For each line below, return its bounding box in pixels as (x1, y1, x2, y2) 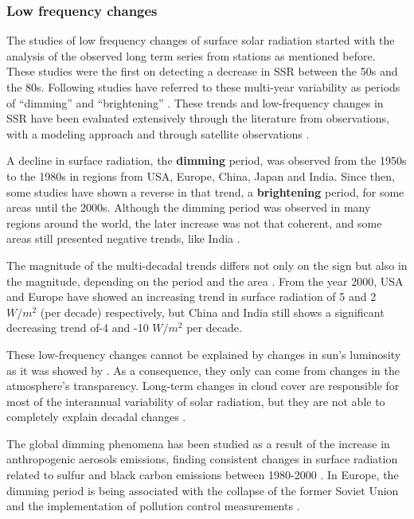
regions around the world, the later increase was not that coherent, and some (6, 214, 382, 231)
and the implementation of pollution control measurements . (6, 498, 300, 514)
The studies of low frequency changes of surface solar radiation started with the (6, 32, 395, 49)
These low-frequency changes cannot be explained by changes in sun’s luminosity (6, 345, 401, 362)
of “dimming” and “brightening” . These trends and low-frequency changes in (6, 94, 384, 111)
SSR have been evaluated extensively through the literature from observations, (6, 110, 389, 127)
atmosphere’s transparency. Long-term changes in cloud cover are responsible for (6, 377, 400, 394)
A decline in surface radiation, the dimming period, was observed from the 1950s (6, 152, 407, 169)
